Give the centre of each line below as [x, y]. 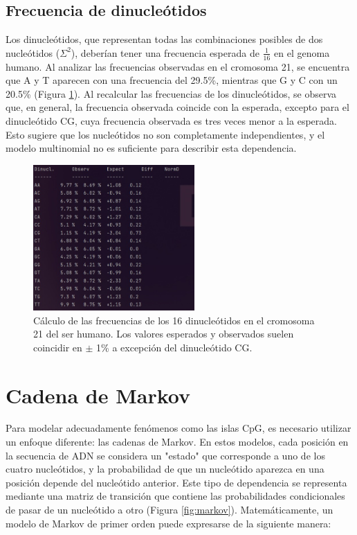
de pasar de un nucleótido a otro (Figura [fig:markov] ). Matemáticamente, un [170, 509]
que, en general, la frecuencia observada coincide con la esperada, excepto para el [177, 107]
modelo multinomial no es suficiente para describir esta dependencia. [151, 148]
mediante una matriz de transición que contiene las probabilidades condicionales [175, 496]
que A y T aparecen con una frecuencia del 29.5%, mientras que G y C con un [172, 80]
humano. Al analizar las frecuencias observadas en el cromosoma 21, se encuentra [178, 66]
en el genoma [302, 52]
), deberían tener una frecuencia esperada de [165, 52]
